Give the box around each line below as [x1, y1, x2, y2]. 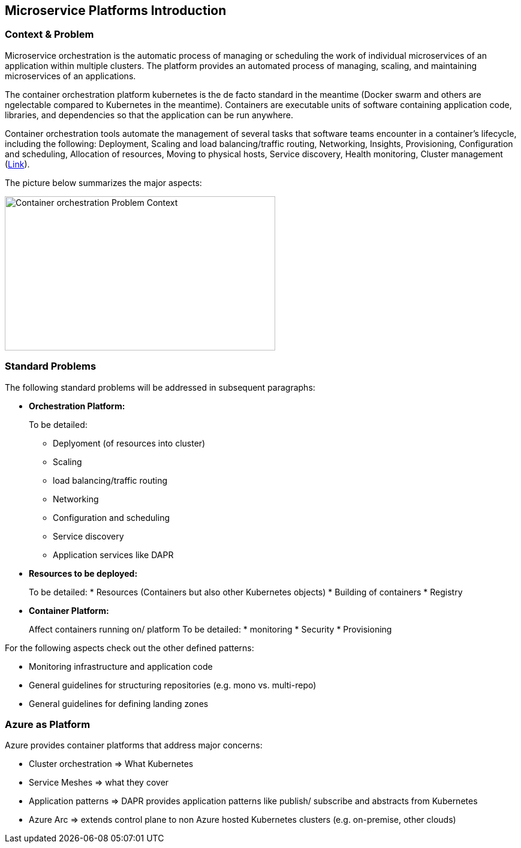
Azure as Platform [5, 718, 91, 730]
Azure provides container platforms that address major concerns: [5, 740, 263, 751]
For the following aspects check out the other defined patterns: [5, 642, 254, 653]
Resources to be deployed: [29, 568, 138, 579]
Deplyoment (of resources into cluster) [53, 438, 206, 448]
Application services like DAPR [53, 549, 174, 560]
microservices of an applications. [5, 70, 136, 81]
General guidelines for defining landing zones [29, 698, 209, 709]
